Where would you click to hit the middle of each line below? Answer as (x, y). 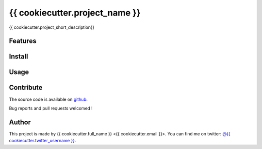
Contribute (26, 88)
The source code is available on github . (48, 99)
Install (19, 57)
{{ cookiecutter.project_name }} (75, 13)
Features (23, 41)
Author (20, 122)
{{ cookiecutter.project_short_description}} (52, 27)
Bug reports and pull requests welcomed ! (51, 108)
